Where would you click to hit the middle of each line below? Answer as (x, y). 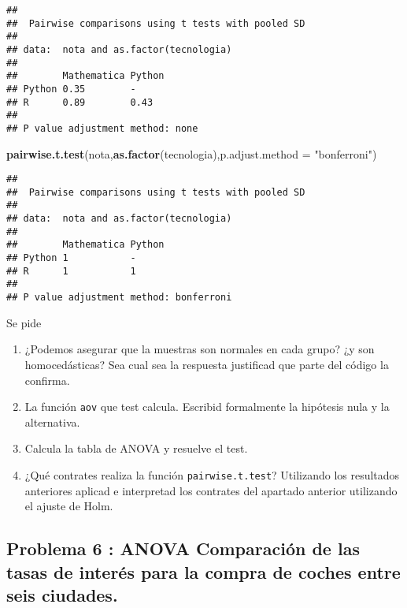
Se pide (24, 322)
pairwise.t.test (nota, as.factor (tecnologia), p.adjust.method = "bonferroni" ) (192, 153)
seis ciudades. (62, 594)
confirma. (47, 380)
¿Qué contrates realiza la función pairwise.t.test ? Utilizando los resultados (212, 474)
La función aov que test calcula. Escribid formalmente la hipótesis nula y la (207, 407)
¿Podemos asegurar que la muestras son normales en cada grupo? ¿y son (200, 349)
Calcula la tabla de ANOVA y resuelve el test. (136, 448)
